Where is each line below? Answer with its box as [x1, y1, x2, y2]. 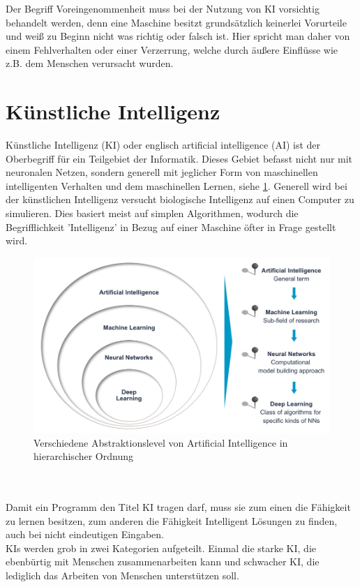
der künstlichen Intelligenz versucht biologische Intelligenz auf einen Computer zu [6, 192, 354, 207]
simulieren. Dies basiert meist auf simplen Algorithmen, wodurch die [6, 206, 299, 221]
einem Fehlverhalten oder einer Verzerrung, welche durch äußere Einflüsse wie [6, 42, 338, 57]
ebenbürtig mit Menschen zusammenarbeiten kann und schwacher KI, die [6, 554, 320, 569]
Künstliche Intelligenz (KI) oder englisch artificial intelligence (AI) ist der [6, 138, 321, 152]
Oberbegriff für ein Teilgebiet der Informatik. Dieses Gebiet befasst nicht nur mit [6, 151, 353, 165]
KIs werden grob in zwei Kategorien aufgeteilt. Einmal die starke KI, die [6, 540, 316, 555]
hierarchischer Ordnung [33, 449, 133, 463]
